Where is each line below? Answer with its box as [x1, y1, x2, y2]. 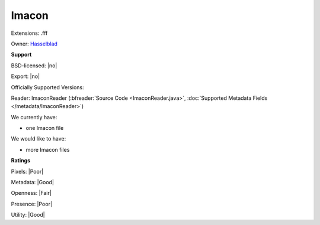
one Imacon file [25, 125, 64, 132]
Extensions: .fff [11, 30, 48, 37]
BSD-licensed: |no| [11, 62, 57, 69]
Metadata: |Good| [11, 179, 55, 186]
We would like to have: [11, 135, 66, 142]
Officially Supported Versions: [11, 83, 84, 91]
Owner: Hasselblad [11, 40, 57, 47]
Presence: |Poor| [11, 200, 53, 207]
